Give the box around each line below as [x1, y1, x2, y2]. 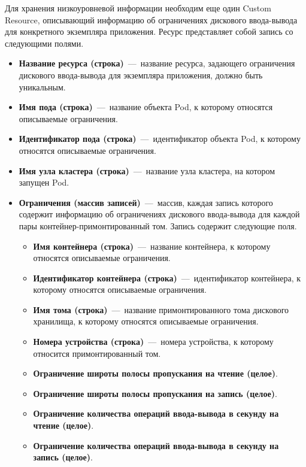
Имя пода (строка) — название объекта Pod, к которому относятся [19, 101, 273, 113]
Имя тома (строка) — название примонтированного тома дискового [33, 303, 289, 316]
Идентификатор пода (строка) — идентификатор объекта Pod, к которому [19, 132, 301, 145]
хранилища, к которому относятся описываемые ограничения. [33, 315, 259, 327]
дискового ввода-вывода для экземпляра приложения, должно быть [19, 68, 263, 81]
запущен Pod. [19, 176, 69, 189]
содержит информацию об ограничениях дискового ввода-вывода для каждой [19, 208, 300, 220]
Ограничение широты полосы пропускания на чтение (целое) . [33, 367, 278, 380]
